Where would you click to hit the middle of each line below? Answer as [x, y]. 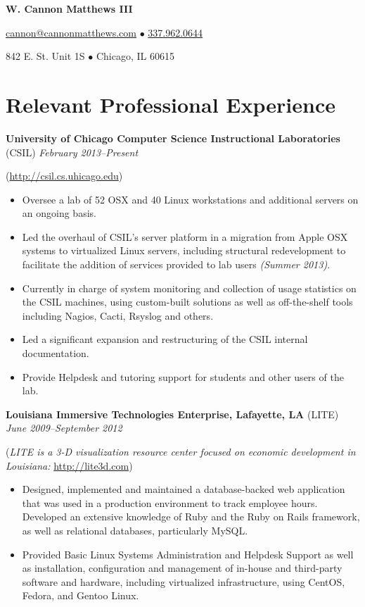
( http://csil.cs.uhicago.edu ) [64, 176]
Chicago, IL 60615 [135, 56]
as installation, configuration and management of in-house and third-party [182, 568]
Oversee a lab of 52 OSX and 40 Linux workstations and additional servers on [190, 199]
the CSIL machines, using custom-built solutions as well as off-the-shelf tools [187, 302]
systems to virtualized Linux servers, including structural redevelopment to [184, 250]
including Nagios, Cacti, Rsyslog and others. [118, 315]
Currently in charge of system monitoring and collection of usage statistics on [189, 288]
